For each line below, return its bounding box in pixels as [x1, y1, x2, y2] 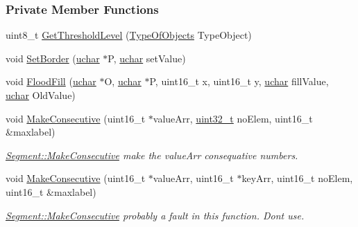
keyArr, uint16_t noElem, [241, 171, 353, 185]
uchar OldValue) [6, 88, 76, 102]
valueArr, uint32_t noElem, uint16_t [153, 111, 313, 125]
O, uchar [104, 74, 142, 89]
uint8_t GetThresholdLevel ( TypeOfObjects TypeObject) [6, 28, 252, 42]
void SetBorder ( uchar [6, 51, 100, 65]
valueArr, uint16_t [153, 171, 234, 185]
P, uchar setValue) [108, 51, 186, 65]
